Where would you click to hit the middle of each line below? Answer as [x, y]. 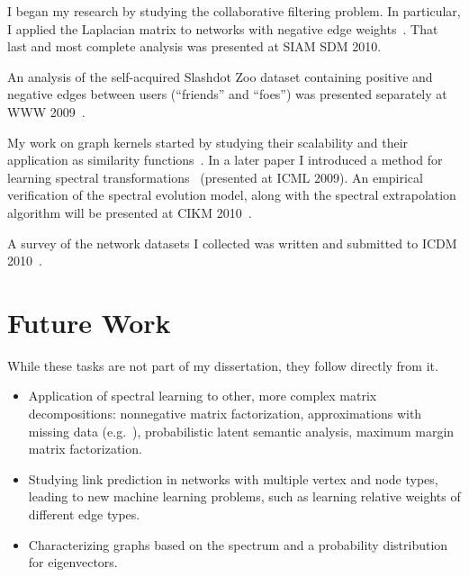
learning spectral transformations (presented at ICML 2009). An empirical [215, 177]
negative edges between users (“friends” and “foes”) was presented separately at [227, 94]
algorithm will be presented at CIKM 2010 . [130, 212]
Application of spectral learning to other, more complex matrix [203, 396]
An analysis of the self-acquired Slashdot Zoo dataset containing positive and [220, 76]
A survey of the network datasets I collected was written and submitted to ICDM [232, 243]
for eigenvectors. [73, 562]
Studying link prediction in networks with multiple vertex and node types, [233, 478]
